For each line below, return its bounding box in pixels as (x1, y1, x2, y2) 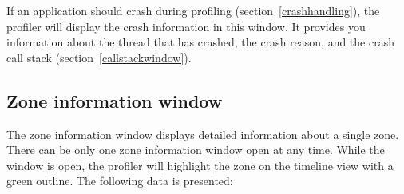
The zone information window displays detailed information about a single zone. (6, 125, 399, 142)
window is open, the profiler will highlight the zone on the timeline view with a (6, 156, 394, 173)
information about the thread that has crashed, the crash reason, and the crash (6, 34, 394, 50)
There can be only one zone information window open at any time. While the (6, 141, 385, 158)
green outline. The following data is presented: (6, 172, 233, 189)
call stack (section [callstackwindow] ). (6, 49, 192, 65)
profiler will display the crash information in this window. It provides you (6, 18, 366, 34)
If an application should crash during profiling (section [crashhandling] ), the (6, 2, 380, 18)
